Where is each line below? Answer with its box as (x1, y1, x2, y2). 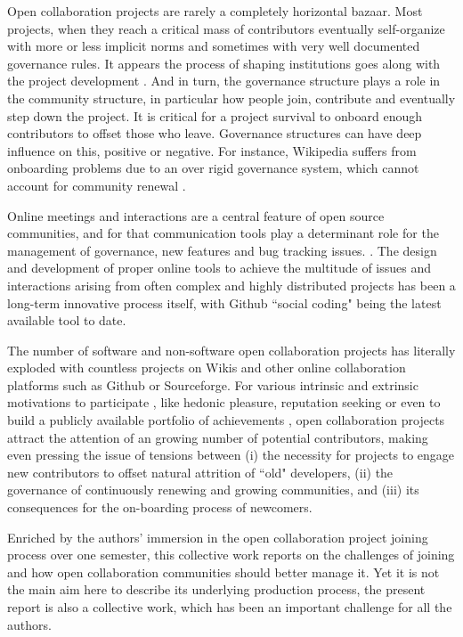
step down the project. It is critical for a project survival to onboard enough (7, 106, 422, 125)
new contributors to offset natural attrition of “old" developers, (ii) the (7, 462, 394, 481)
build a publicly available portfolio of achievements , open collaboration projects (7, 411, 445, 429)
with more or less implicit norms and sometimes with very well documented (7, 37, 420, 55)
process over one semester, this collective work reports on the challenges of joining (7, 545, 455, 564)
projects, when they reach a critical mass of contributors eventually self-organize (7, 19, 445, 37)
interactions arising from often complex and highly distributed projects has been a (7, 275, 456, 294)
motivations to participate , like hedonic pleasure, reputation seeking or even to (7, 393, 441, 412)
